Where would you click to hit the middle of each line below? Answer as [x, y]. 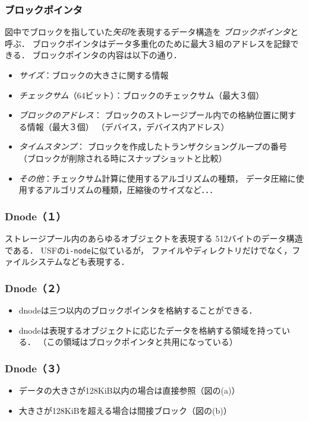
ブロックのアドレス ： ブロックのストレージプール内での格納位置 [145, 115]
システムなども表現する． [79, 262]
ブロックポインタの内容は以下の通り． [107, 55]
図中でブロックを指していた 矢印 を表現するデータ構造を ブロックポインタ [148, 32]
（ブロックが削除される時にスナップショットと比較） [123, 158]
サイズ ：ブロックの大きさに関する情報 [94, 75]
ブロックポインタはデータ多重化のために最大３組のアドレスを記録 [161, 43]
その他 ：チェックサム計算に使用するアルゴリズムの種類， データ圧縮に [157, 178]
